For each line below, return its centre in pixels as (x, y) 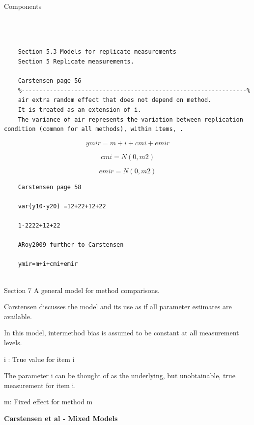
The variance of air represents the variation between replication (130, 119)
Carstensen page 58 (50, 187)
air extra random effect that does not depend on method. (115, 100)
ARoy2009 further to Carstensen (71, 245)
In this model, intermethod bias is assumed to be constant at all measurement (122, 333)
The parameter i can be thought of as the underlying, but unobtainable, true (120, 376)
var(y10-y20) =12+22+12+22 (62, 206)
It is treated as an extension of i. (80, 110)
